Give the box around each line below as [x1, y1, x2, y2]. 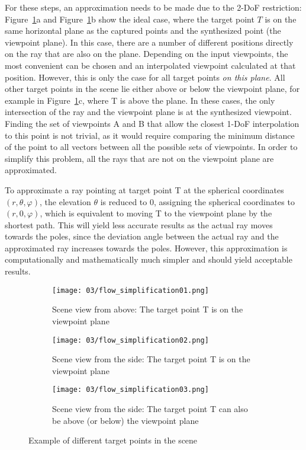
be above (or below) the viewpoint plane [52, 414, 199, 426]
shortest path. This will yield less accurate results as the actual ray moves [5, 218, 273, 231]
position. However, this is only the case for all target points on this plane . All [5, 71, 285, 83]
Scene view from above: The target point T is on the [52, 303, 243, 315]
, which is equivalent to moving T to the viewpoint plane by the [40, 207, 272, 219]
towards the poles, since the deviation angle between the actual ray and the [5, 230, 279, 242]
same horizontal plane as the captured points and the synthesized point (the [5, 24, 281, 37]
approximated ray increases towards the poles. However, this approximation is [5, 241, 288, 254]
